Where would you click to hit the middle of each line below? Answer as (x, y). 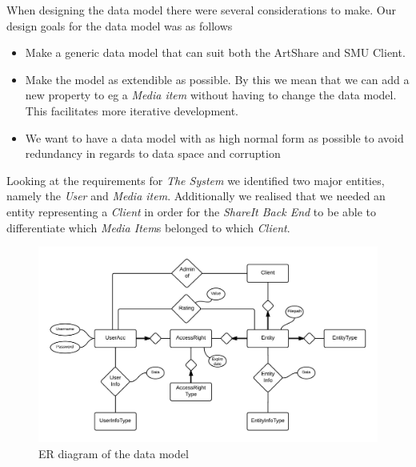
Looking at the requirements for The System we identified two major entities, (196, 180)
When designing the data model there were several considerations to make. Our (201, 10)
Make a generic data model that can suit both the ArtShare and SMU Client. (215, 52)
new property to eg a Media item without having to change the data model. (211, 95)
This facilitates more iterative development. (132, 110)
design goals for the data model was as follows (120, 25)
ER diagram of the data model (114, 453)
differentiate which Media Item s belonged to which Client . (148, 227)
